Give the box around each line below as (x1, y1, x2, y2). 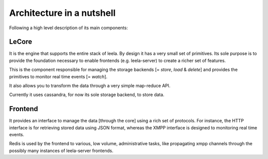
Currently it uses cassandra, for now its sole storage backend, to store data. (9, 92, 165, 98)
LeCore (9, 38, 32, 46)
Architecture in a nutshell (9, 7, 116, 18)
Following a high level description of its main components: (9, 25, 128, 31)
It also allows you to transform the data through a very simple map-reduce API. (9, 83, 171, 89)
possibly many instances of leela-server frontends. (9, 148, 114, 154)
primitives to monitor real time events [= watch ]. (9, 73, 108, 79)
